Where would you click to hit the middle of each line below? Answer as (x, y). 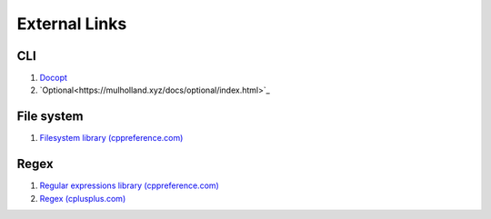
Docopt (54, 78)
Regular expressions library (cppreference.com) (130, 185)
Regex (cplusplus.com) (83, 198)
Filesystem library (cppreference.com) (111, 138)
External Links (72, 24)
